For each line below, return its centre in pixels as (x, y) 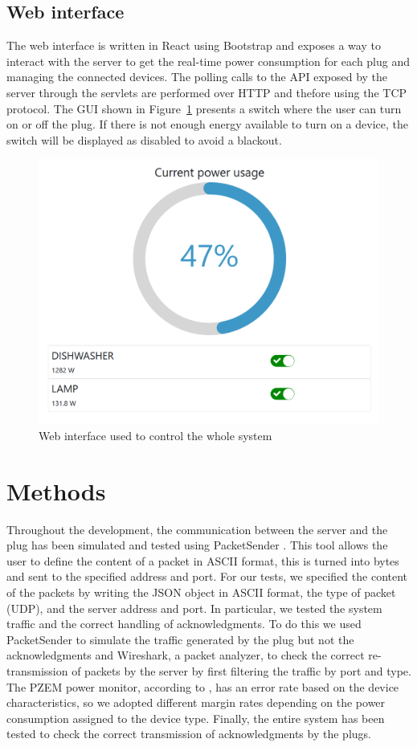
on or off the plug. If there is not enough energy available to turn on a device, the (207, 124)
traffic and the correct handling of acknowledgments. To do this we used (184, 624)
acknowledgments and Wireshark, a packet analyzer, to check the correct (186, 655)
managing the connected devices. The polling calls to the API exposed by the (197, 77)
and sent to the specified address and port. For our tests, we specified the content (207, 576)
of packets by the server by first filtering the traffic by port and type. (241, 671)
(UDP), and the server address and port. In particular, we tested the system (194, 608)
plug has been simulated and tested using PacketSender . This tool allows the (197, 545)
